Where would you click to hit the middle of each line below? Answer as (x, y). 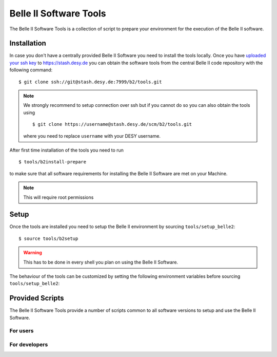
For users (22, 331)
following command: (31, 70)
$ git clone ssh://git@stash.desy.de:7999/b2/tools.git (90, 82)
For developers (29, 345)
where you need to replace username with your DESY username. (92, 136)
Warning (33, 253)
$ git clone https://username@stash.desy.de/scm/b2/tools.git (112, 124)
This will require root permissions (58, 197)
